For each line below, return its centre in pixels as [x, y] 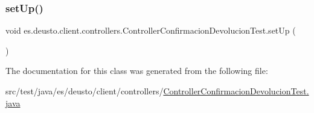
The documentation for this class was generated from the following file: [137, 71]
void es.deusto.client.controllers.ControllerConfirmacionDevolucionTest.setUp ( [151, 30]
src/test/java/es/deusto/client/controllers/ [85, 91]
